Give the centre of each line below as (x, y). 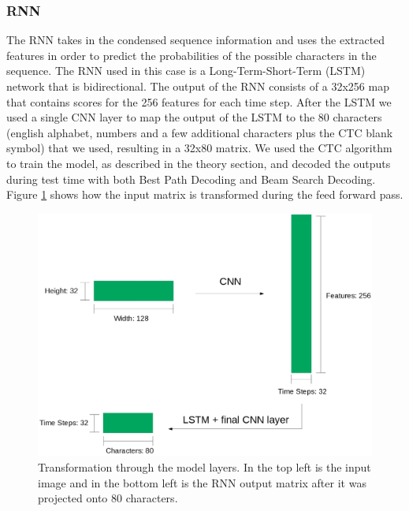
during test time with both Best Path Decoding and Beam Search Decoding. (191, 179)
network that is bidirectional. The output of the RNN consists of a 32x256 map (198, 86)
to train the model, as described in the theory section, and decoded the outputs (199, 163)
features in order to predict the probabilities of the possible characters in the (191, 55)
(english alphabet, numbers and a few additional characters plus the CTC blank (200, 132)
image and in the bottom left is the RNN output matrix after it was (202, 482)
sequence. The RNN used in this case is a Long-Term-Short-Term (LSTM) (186, 71)
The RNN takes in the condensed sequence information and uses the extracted (196, 40)
